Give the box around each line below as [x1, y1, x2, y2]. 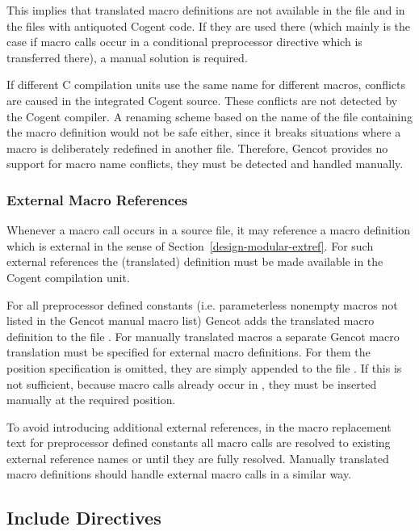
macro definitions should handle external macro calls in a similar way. [6, 466, 352, 483]
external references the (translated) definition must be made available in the [6, 253, 383, 270]
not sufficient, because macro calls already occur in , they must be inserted [6, 375, 377, 392]
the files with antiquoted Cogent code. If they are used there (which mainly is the [6, 17, 411, 34]
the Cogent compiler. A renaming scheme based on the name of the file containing [6, 107, 413, 124]
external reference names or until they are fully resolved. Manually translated [6, 449, 389, 466]
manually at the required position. [6, 391, 176, 408]
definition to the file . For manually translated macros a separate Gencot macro [6, 327, 400, 344]
